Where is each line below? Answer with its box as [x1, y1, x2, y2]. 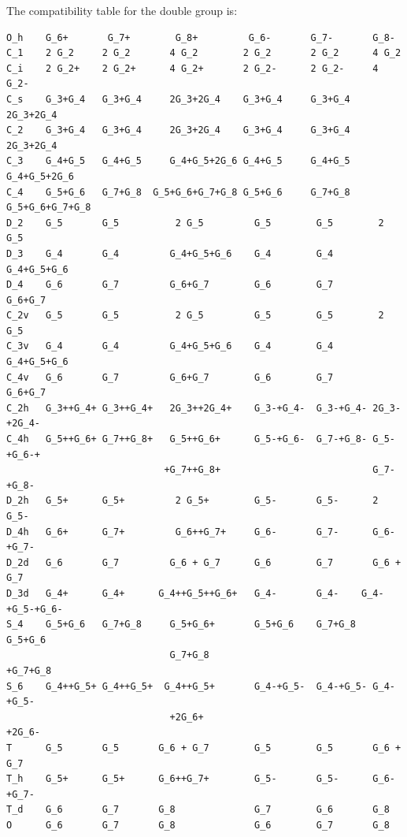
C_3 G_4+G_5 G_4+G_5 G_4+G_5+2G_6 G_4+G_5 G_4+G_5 [6, 155, 350, 167]
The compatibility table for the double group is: [6, 2, 238, 18]
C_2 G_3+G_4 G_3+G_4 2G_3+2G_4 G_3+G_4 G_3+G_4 [6, 125, 350, 136]
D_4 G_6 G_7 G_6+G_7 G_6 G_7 [6, 279, 334, 291]
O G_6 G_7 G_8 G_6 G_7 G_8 [6, 819, 390, 831]
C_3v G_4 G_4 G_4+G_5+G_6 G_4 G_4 [6, 340, 334, 352]
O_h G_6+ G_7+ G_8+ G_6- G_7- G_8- [6, 32, 395, 43]
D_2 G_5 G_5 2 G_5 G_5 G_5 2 [6, 217, 384, 229]
